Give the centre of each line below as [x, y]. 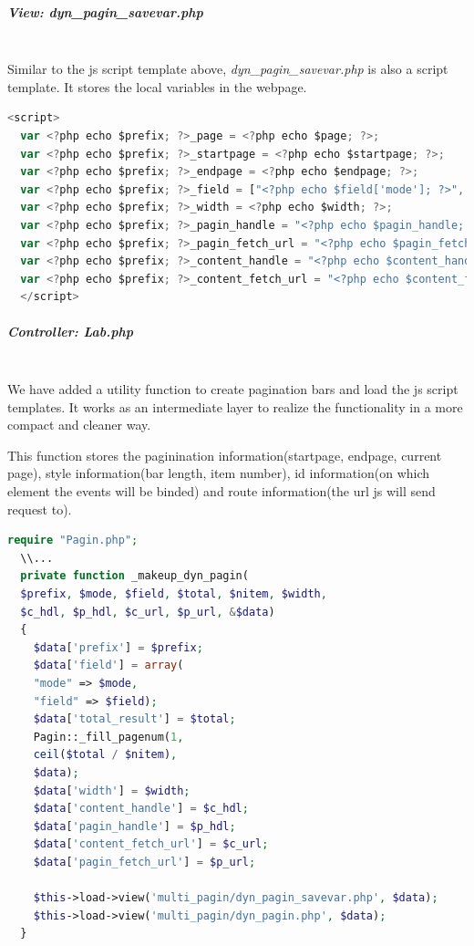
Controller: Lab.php [71, 332]
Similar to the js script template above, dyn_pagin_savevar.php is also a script [228, 69]
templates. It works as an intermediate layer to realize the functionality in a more [235, 406]
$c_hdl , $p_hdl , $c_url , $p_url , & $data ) [148, 612]
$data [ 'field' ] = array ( [108, 665]
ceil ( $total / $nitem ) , [105, 755]
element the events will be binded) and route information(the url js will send [222, 491]
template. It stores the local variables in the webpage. [157, 86]
